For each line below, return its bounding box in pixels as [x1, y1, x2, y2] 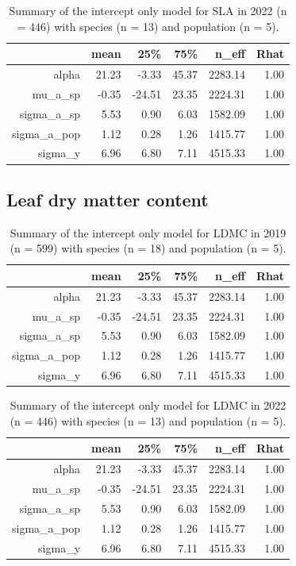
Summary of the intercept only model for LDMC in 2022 [10, 397, 286, 414]
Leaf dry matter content [6, 187, 209, 211]
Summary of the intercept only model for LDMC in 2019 [10, 224, 286, 241]
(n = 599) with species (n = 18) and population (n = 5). [10, 240, 286, 256]
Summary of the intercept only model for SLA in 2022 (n [9, 2, 287, 18]
